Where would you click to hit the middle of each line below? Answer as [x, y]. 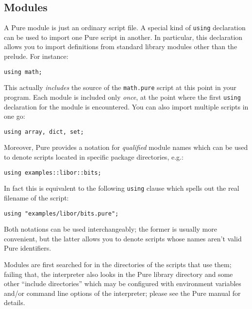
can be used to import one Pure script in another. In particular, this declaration [123, 37]
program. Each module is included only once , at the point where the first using [122, 97]
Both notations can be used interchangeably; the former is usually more [110, 229]
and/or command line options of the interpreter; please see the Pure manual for [122, 293]
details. [15, 302]
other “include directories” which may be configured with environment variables [123, 283]
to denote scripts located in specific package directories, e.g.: [94, 157]
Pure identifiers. [28, 248]
